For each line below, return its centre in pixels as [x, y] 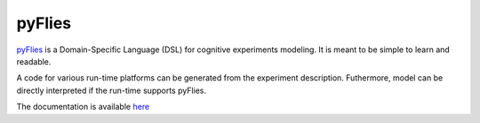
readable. [34, 61]
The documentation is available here [83, 107]
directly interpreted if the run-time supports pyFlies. [112, 90]
